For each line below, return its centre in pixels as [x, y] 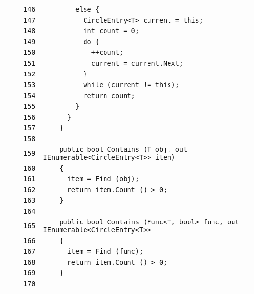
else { [87, 9]
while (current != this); [131, 85]
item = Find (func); [105, 251]
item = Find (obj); [103, 179]
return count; [109, 96]
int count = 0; [111, 31]
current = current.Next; [137, 63]
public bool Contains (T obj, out [123, 149]
